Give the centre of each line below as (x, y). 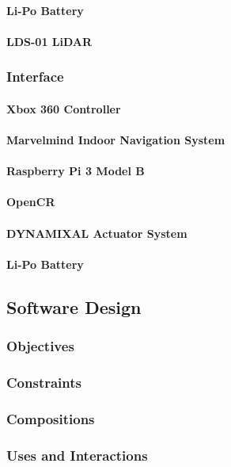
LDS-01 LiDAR (49, 41)
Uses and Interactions (77, 455)
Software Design (74, 306)
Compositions (51, 418)
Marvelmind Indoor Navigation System (116, 140)
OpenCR (31, 202)
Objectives (40, 346)
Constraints (44, 382)
